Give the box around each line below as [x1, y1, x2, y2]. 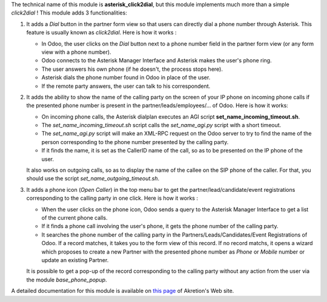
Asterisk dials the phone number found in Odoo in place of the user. [41, 74, 211, 81]
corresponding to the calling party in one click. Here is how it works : [26, 194, 198, 202]
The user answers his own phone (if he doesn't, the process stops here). [41, 65, 223, 73]
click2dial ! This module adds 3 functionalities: [11, 9, 127, 16]
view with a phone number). [41, 48, 111, 56]
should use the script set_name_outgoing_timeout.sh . [26, 175, 160, 182]
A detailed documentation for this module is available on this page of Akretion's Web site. [11, 287, 234, 295]
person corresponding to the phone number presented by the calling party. [41, 138, 229, 145]
